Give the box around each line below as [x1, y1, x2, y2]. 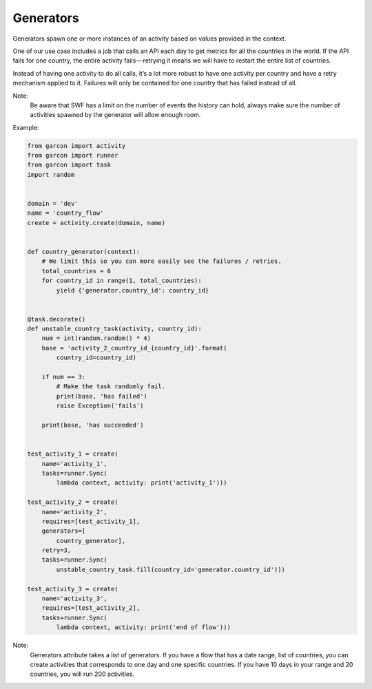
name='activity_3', [41, 595, 108, 602]
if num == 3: [41, 373, 86, 381]
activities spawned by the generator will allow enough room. [30, 111, 201, 119]
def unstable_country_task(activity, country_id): [27, 325, 203, 333]
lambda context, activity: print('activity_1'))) [56, 479, 227, 487]
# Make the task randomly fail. [56, 383, 165, 390]
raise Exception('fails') [56, 402, 144, 410]
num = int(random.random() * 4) [41, 335, 152, 342]
